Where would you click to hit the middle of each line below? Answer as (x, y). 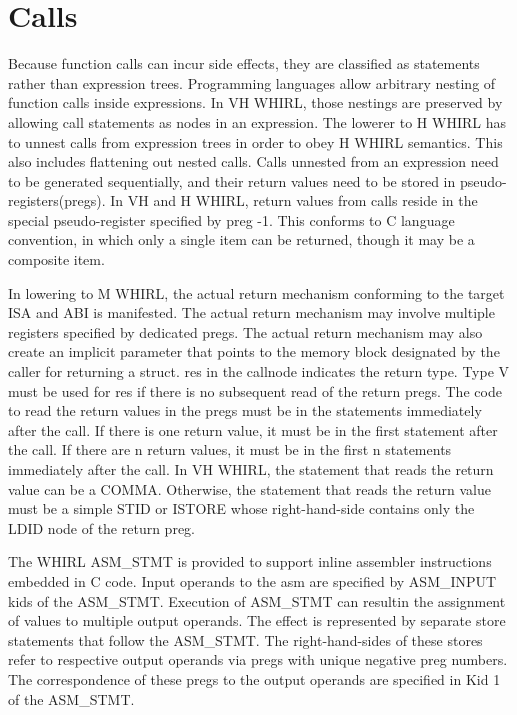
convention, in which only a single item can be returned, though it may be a (241, 239)
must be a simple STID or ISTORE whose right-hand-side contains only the (241, 508)
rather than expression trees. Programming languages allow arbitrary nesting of (252, 82)
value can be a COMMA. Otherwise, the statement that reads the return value (249, 488)
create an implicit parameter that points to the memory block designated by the (254, 351)
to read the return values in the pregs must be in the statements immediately (245, 410)
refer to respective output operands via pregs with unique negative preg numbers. (258, 659)
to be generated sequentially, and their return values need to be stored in (232, 180)
